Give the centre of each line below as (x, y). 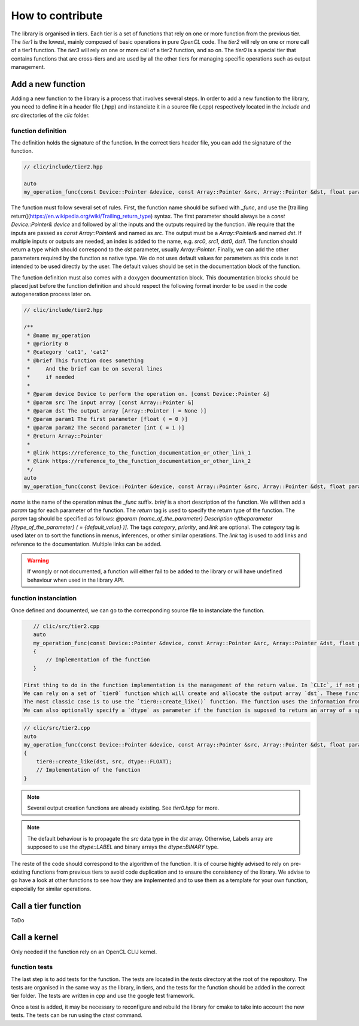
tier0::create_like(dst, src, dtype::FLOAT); (104, 761)
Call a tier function (46, 906)
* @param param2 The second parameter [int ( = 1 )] (106, 428)
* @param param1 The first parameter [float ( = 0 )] (107, 419)
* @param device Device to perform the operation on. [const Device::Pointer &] (149, 394)
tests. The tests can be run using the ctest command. (77, 1015)
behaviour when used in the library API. (76, 580)
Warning (38, 560)
